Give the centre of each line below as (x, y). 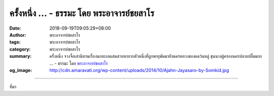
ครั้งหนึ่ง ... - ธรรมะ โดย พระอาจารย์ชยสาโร (82, 13)
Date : (15, 28)
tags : (15, 42)
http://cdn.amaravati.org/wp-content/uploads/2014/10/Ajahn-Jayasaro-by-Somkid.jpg (139, 70)
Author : (18, 35)
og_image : (21, 70)
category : (20, 49)
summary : (21, 56)
